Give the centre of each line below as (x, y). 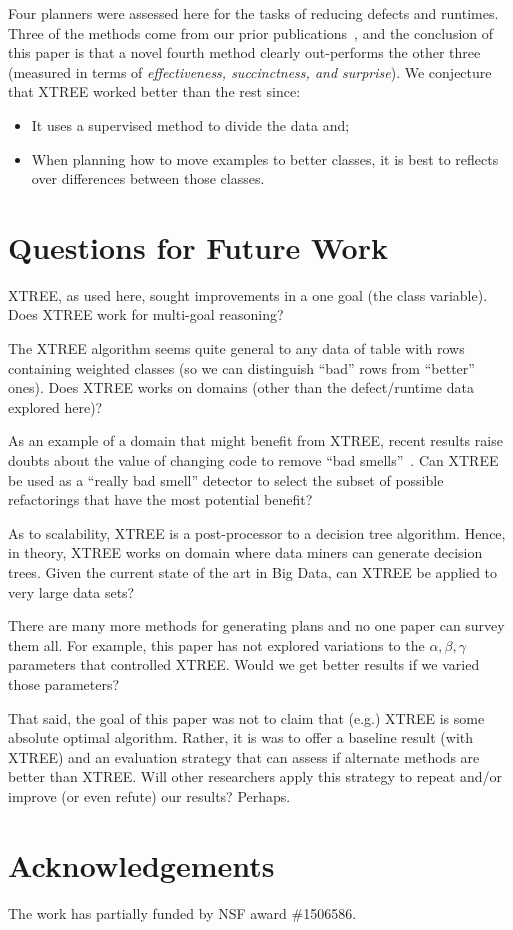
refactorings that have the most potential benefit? (160, 499)
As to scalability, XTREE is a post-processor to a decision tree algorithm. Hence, (257, 532)
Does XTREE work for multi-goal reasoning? (146, 314)
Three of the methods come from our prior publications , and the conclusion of (251, 32)
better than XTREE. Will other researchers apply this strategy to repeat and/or (255, 776)
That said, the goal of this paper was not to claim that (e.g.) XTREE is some (246, 717)
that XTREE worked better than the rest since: (154, 91)
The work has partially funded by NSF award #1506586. (182, 912)
